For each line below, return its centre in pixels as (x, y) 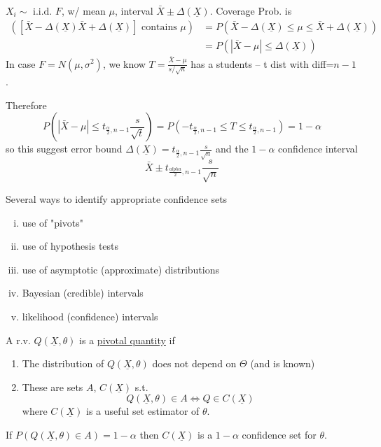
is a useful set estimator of (143, 411)
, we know (124, 63)
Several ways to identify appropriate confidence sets (117, 198)
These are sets (53, 386)
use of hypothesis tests (70, 246)
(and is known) (283, 363)
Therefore (26, 105)
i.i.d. (43, 12)
